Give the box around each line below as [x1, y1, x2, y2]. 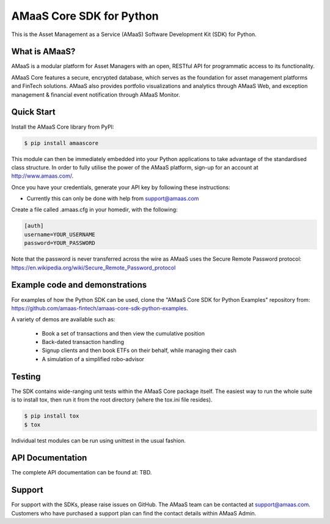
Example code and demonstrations [11, 280, 147, 290]
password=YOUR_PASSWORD [24, 239, 96, 247]
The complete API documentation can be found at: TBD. [11, 469, 152, 476]
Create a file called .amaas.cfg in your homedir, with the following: [11, 206, 178, 214]
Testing [11, 371, 41, 382]
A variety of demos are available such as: [11, 316, 116, 323]
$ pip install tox [24, 413, 79, 419]
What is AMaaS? [11, 47, 76, 57]
